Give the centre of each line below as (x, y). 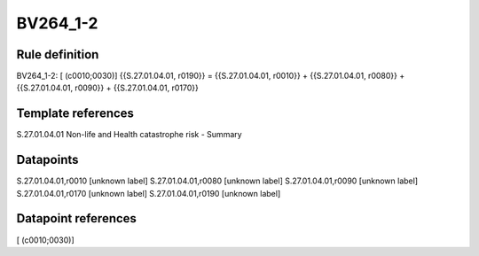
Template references (75, 114)
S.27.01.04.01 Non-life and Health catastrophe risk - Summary (130, 135)
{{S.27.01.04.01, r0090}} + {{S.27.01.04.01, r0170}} (108, 88)
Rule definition (58, 54)
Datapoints (47, 160)
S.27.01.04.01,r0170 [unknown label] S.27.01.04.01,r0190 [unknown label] (149, 193)
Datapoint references (77, 218)
